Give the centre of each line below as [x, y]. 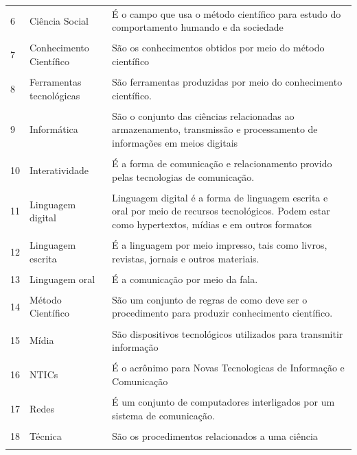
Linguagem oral [62, 279]
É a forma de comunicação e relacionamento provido [222, 163]
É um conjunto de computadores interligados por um [223, 401]
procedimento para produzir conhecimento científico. [222, 313]
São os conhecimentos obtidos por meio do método [218, 48]
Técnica [46, 435]
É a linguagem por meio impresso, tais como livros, [220, 245]
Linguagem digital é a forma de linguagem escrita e [220, 197]
